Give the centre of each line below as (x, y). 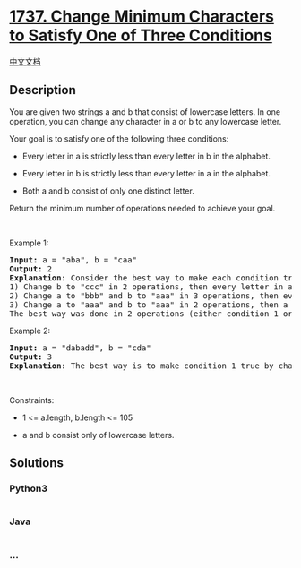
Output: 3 (30, 357)
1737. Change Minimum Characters (142, 17)
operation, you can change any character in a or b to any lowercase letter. (146, 121)
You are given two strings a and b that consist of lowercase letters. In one (145, 112)
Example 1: (29, 243)
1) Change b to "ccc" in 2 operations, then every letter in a (151, 287)
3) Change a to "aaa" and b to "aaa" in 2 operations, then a (149, 305)
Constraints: (32, 400)
